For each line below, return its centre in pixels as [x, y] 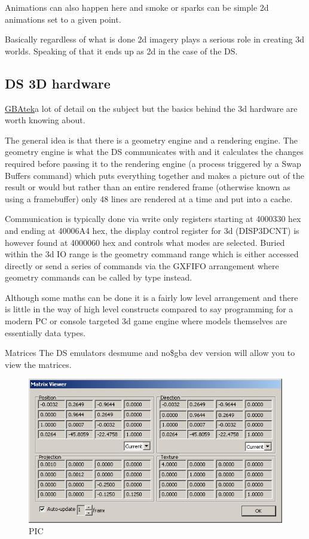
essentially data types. [45, 332]
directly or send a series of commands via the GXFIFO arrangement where [142, 265]
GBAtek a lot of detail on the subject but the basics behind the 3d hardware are [151, 108]
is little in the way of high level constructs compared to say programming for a [149, 309]
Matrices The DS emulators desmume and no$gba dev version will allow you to [150, 353]
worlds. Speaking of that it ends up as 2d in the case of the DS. [121, 51]
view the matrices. [38, 364]
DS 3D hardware [58, 83]
